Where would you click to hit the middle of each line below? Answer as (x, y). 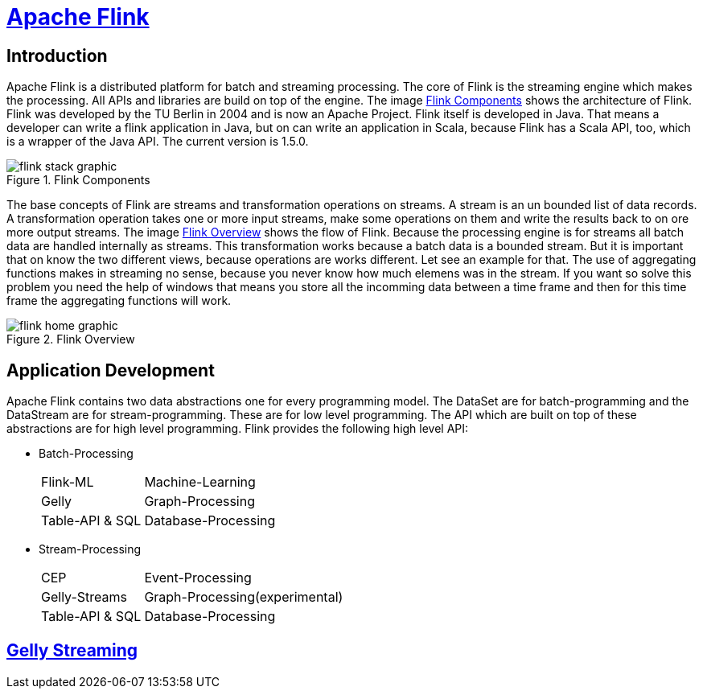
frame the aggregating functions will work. (119, 301)
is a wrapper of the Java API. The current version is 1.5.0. (158, 142)
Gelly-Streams (84, 597)
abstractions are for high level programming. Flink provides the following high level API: (238, 429)
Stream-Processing (90, 549)
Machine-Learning (200, 482)
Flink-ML (68, 482)
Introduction (57, 56)
